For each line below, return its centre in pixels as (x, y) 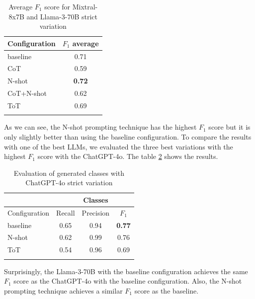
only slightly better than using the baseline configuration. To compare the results (128, 136)
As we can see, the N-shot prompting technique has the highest (100, 127)
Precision (96, 212)
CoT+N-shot (27, 93)
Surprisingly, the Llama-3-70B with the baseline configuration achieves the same (126, 271)
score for (57, 6)
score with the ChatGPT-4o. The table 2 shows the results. (128, 156)
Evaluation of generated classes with (69, 173)
